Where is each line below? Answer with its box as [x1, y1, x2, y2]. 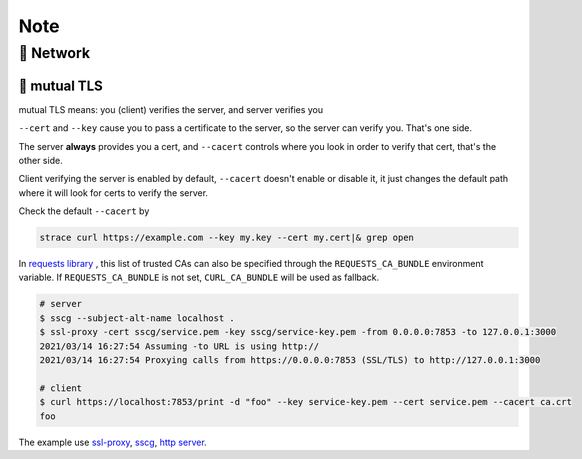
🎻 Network [18, 44, 90, 62]
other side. [18, 154, 64, 166]
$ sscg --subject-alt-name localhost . [39, 312, 235, 324]
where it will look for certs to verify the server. [18, 186, 209, 199]
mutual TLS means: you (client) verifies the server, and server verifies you [18, 103, 324, 115]
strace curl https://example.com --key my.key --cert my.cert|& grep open [39, 232, 415, 244]
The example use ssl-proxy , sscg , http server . [18, 436, 207, 448]
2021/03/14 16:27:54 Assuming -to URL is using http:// [39, 340, 320, 352]
